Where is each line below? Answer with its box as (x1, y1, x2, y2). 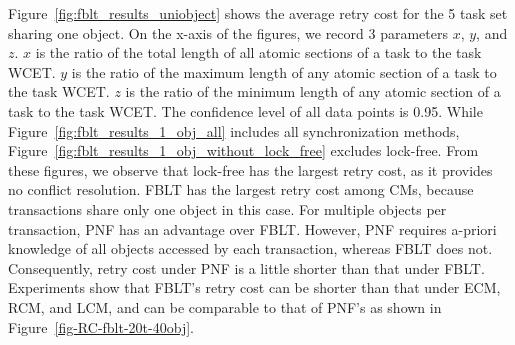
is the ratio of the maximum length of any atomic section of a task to (71, 61, 497, 82)
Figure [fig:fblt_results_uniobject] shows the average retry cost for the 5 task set (8, 3, 508, 23)
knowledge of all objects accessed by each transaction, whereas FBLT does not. (8, 238, 493, 259)
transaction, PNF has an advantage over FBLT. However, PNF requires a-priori (8, 218, 497, 239)
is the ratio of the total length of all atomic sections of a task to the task (35, 42, 482, 63)
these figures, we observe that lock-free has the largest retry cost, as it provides (8, 159, 493, 180)
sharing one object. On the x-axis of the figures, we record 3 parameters (8, 22, 448, 43)
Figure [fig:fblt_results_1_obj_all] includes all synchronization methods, (8, 120, 460, 141)
